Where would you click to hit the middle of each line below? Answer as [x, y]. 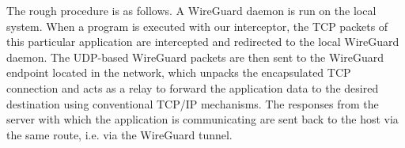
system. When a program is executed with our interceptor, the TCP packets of [197, 26]
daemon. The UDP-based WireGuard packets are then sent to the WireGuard [195, 57]
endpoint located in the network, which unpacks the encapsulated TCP [179, 72]
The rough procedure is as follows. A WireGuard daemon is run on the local [191, 10]
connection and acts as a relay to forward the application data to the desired [193, 87]
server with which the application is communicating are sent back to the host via [202, 119]
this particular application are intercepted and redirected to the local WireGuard [203, 42]
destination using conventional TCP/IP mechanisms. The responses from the [193, 103]
